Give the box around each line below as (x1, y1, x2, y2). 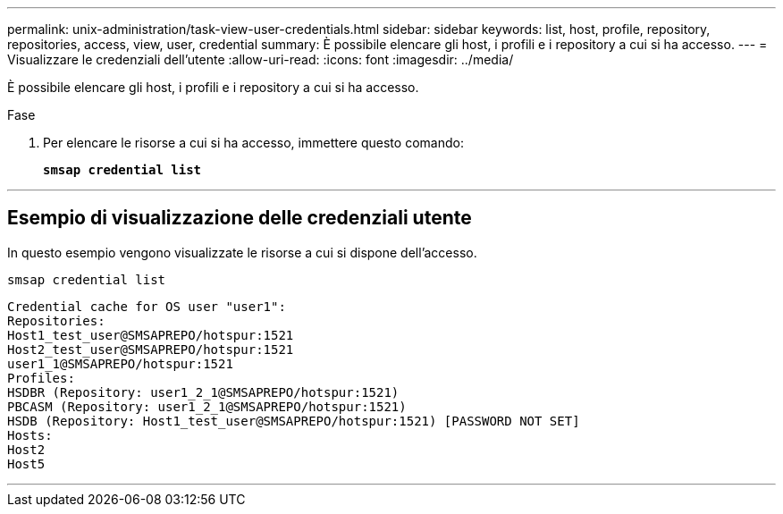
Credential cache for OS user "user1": (7, 299, 286, 314)
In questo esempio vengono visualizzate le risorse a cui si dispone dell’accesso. (7, 244, 477, 260)
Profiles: (7, 370, 75, 385)
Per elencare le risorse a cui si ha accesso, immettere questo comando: (43, 135, 464, 150)
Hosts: (7, 427, 53, 442)
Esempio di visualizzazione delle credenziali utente (7, 206, 472, 230)
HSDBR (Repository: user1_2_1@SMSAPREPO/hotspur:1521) (7, 384, 400, 400)
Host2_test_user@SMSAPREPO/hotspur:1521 (7, 341, 294, 357)
